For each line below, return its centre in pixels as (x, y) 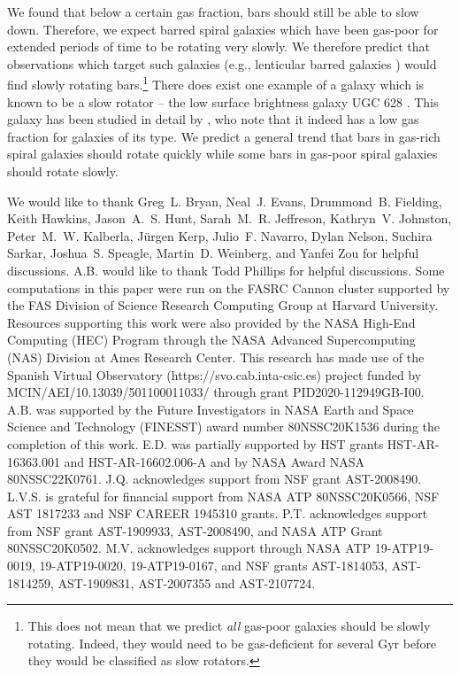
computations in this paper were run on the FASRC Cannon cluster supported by (229, 287)
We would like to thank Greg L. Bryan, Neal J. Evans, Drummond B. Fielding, (225, 201)
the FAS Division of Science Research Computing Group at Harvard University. (223, 305)
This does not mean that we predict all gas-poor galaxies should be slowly (229, 626)
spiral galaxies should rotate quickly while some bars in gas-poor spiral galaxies (222, 154)
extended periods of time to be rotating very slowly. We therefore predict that (218, 47)
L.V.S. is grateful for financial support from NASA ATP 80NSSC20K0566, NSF (223, 496)
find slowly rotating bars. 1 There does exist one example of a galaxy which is (216, 83)
